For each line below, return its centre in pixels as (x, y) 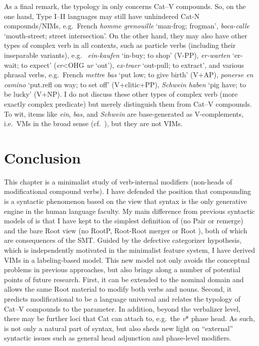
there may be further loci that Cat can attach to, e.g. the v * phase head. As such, (129, 318)
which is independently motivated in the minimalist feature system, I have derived (129, 250)
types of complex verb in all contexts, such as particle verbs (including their (120, 45)
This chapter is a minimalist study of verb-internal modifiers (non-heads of (118, 181)
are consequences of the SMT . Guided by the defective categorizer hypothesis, (123, 240)
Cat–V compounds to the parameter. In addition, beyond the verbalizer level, (122, 308)
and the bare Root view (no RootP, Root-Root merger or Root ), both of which (126, 230)
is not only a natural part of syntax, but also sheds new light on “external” (119, 328)
